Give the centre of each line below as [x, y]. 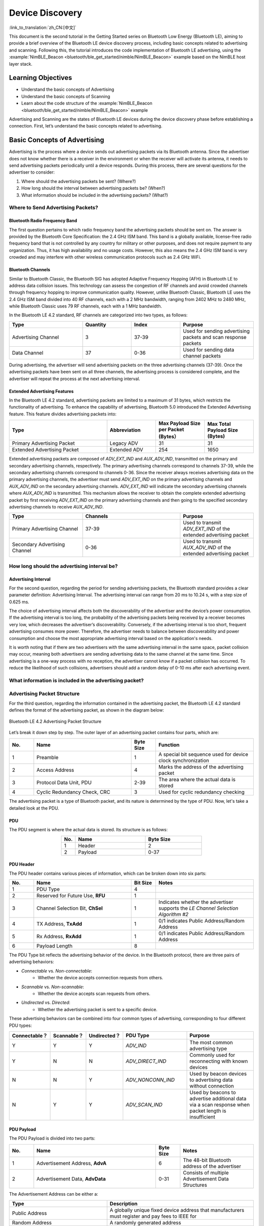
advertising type [208, 1048]
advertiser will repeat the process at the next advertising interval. [75, 379]
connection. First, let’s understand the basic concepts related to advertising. [86, 126]
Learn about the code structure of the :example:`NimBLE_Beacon [87, 103]
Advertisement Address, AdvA [72, 1163]
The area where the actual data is [197, 780]
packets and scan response [215, 337]
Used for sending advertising [217, 331]
